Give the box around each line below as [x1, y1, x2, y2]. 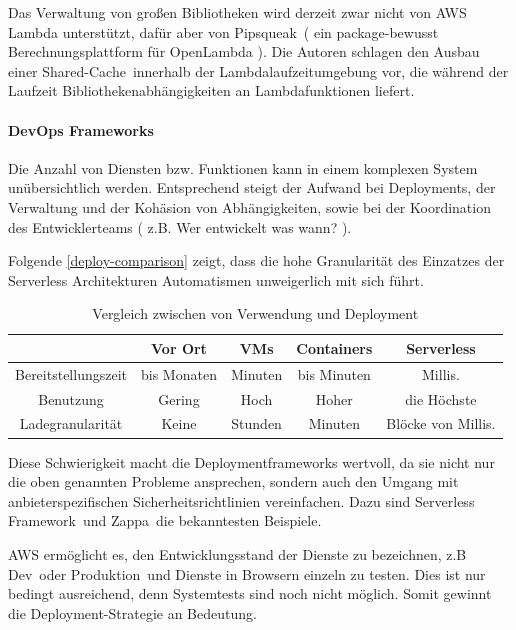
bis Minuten [297, 363, 371, 384]
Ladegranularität [19, 413, 123, 434]
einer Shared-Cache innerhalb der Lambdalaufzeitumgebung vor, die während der [8, 60, 509, 81]
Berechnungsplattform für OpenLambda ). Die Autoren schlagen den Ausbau [8, 41, 480, 62]
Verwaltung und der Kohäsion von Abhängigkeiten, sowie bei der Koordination [8, 196, 491, 217]
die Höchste [405, 388, 477, 409]
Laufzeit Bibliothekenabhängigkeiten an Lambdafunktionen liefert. [8, 80, 415, 101]
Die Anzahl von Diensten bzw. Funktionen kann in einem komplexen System [8, 157, 478, 178]
